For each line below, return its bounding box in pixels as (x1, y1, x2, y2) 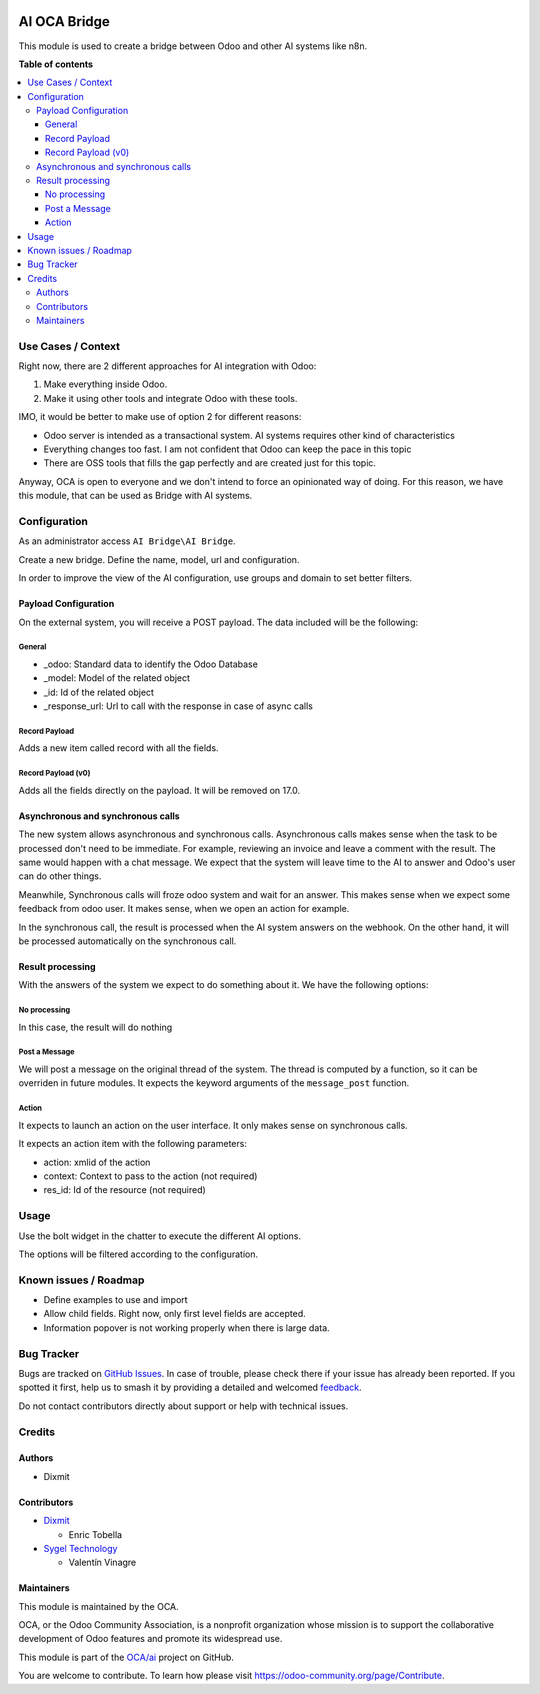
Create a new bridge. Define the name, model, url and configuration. (18, 553, 300, 565)
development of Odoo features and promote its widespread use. (18, 1633, 283, 1645)
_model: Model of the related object (43, 672, 190, 684)
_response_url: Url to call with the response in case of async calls (43, 700, 314, 712)
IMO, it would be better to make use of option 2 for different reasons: (18, 411, 302, 423)
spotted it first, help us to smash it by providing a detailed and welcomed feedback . (18, 1381, 362, 1394)
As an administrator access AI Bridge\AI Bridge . (18, 535, 236, 547)
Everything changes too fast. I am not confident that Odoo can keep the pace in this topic (43, 443, 412, 455)
